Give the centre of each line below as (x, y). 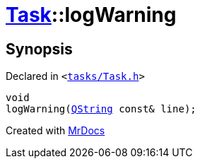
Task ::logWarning (91, 15)
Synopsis (39, 49)
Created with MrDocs (55, 131)
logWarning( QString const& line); (101, 109)
